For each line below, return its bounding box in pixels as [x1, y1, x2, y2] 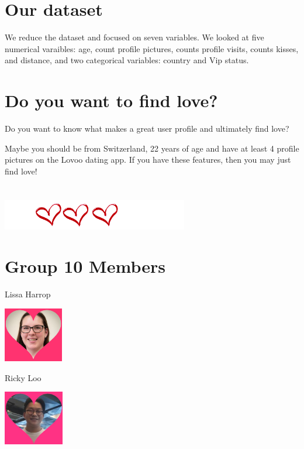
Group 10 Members [5, 254, 165, 278]
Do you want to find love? [5, 88, 218, 112]
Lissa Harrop [5, 288, 51, 300]
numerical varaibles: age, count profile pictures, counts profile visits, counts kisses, [5, 42, 299, 54]
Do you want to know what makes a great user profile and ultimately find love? [5, 122, 289, 135]
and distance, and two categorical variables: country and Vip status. [5, 54, 249, 66]
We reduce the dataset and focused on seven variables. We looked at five [5, 31, 264, 43]
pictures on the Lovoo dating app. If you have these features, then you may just [5, 153, 291, 166]
